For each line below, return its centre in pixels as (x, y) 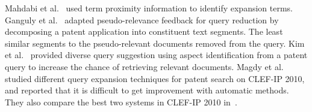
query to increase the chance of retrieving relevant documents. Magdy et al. (144, 66)
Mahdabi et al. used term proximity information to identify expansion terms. (149, 8)
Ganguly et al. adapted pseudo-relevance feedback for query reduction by (142, 19)
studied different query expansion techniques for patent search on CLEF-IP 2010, (155, 78)
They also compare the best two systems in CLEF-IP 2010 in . (121, 102)
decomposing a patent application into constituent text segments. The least (144, 31)
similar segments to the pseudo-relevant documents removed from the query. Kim (155, 43)
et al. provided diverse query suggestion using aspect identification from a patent (156, 55)
